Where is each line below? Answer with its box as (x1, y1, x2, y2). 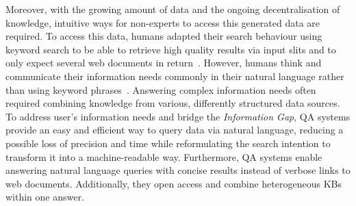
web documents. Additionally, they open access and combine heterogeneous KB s (5, 176, 342, 190)
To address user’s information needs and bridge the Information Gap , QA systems (5, 109, 351, 123)
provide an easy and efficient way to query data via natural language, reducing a (5, 123, 344, 137)
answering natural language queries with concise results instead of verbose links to (5, 163, 351, 177)
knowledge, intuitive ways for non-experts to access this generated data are (5, 15, 320, 29)
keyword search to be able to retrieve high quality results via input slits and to (5, 42, 336, 56)
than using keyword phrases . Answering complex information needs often (5, 82, 316, 96)
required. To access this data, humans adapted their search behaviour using (5, 29, 322, 43)
